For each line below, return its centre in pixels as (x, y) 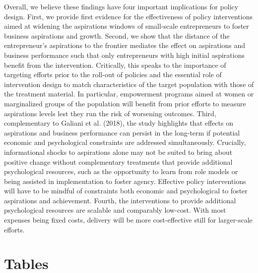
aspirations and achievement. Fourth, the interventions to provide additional (120, 200)
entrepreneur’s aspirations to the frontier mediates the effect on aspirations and (125, 45)
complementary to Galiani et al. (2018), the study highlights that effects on (119, 123)
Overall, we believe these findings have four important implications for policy (121, 6)
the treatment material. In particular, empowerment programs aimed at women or (129, 94)
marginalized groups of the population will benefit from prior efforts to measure (125, 103)
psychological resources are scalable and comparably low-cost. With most (115, 210)
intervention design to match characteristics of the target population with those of (129, 84)
